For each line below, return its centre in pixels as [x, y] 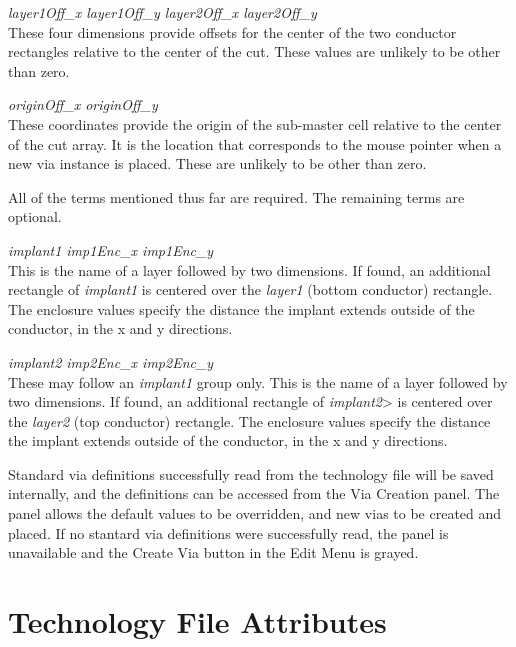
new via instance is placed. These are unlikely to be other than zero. [217, 163]
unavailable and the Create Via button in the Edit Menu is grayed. [213, 552]
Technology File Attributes [197, 621]
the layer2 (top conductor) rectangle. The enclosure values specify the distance [249, 420]
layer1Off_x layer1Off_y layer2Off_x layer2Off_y [162, 12]
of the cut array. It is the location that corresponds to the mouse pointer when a [255, 143]
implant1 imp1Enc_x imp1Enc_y [111, 249]
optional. [35, 216]
